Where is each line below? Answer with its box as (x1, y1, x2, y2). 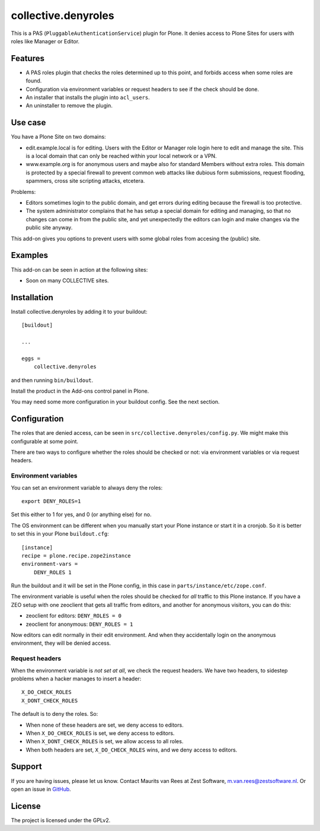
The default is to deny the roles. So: (11, 711, 98, 718)
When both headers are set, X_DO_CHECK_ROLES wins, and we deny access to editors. (25, 746, 238, 753)
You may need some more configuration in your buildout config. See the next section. (11, 398, 220, 406)
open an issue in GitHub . (11, 785, 71, 792)
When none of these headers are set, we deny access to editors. (25, 721, 184, 728)
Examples (11, 250, 49, 260)
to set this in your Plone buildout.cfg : (11, 530, 109, 537)
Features (11, 53, 44, 63)
